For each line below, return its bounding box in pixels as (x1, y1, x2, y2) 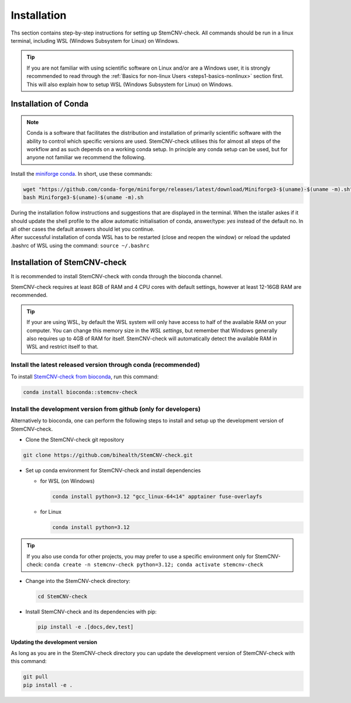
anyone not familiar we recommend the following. (26, 154, 146, 161)
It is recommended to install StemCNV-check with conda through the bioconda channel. (11, 272, 223, 279)
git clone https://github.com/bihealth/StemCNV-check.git (23, 452, 193, 459)
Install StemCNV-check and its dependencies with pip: (25, 608, 157, 615)
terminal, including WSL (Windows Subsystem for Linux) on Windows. (11, 37, 180, 44)
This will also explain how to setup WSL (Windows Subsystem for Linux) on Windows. (26, 81, 233, 88)
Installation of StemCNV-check (11, 257, 127, 267)
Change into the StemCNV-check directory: (25, 577, 131, 584)
